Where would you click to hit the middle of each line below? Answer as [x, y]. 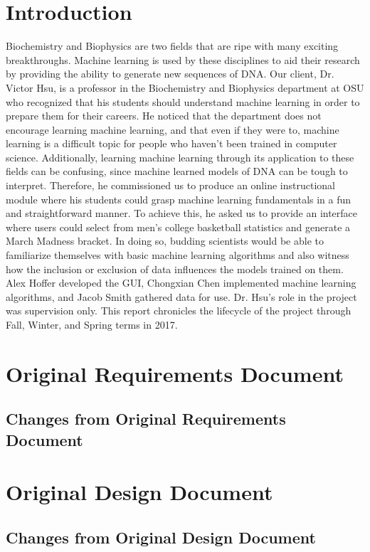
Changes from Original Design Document [161, 537]
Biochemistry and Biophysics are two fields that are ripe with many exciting [172, 46]
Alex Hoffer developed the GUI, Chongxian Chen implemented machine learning [181, 283]
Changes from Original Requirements [146, 419]
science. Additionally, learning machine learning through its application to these [180, 157]
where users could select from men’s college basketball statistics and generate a [178, 227]
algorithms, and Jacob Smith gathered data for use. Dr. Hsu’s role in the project [181, 296]
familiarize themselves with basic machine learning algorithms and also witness [178, 255]
